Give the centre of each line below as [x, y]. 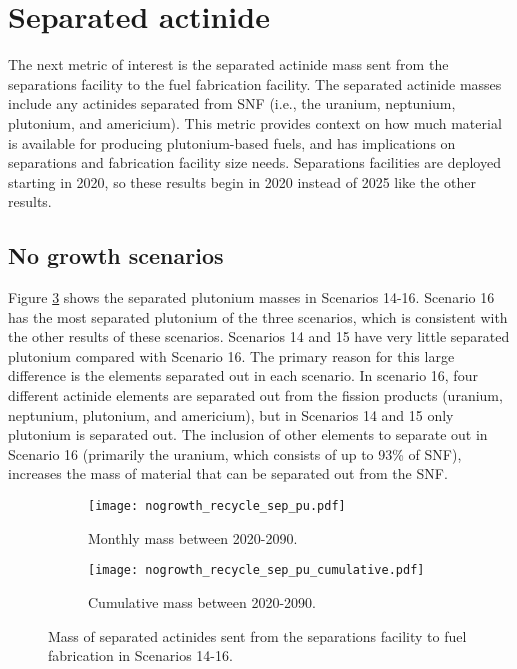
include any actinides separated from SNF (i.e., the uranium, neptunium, [232, 103]
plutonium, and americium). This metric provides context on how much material [255, 122]
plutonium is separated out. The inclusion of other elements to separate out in [248, 434]
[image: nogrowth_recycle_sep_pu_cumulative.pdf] [256, 570]
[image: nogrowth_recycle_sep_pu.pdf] [217, 506]
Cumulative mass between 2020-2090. [202, 601]
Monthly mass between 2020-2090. [193, 537]
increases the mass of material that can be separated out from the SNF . [228, 473]
